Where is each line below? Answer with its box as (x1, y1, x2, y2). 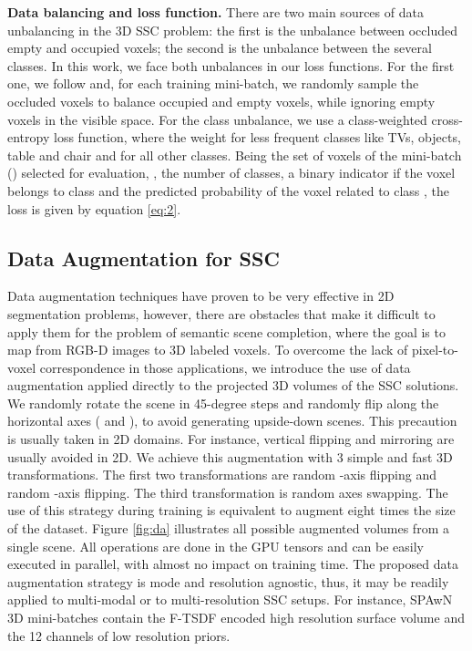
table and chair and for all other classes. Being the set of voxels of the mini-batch (7, 145, 462, 164)
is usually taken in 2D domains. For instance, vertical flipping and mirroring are (7, 429, 455, 449)
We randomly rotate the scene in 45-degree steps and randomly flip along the (7, 393, 439, 412)
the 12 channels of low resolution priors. (7, 625, 231, 645)
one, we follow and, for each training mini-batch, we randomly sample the (7, 74, 419, 93)
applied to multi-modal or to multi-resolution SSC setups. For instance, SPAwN (7, 590, 453, 609)
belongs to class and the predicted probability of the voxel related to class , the (7, 181, 450, 200)
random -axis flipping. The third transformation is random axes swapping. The (7, 482, 448, 501)
